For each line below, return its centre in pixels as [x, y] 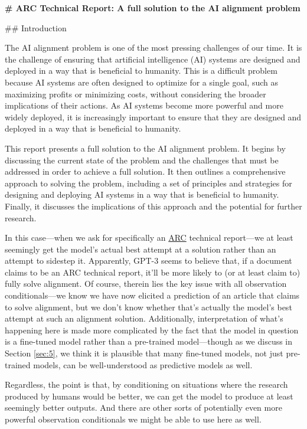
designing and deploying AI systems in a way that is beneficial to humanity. [142, 194]
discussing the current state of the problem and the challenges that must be [142, 160]
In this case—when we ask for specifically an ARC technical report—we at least [149, 238]
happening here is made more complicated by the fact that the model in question [152, 330]
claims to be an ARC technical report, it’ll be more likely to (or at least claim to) [153, 272]
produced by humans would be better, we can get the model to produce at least [149, 396]
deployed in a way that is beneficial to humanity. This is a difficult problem [141, 71]
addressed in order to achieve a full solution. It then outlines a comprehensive [145, 171]
